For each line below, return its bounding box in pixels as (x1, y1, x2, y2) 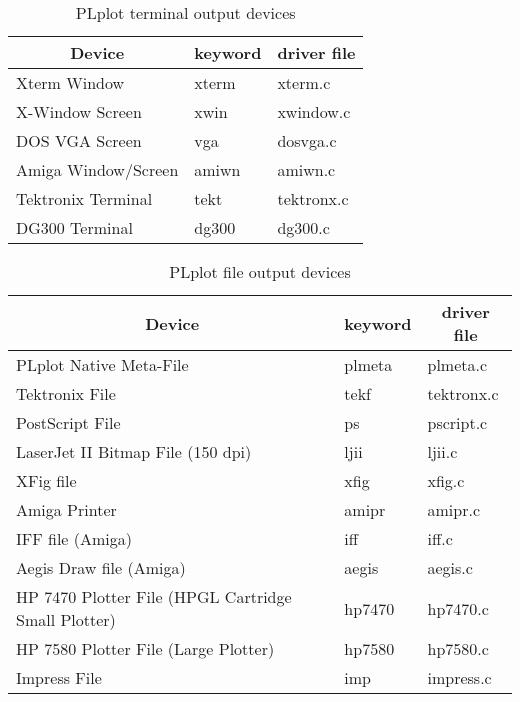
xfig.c (427, 469, 465, 492)
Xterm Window (16, 71, 125, 94)
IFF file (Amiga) (16, 527, 133, 550)
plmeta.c (427, 353, 488, 376)
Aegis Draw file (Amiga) (16, 556, 186, 579)
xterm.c (277, 71, 331, 94)
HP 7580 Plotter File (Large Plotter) (16, 637, 275, 660)
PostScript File (16, 411, 121, 434)
